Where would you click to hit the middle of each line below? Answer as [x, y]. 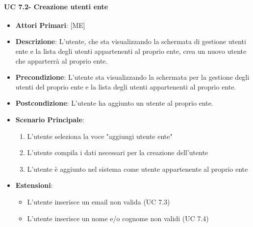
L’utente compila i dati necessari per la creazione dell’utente [118, 152]
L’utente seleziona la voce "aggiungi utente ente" [100, 136]
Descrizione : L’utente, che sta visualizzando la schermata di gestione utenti [131, 41]
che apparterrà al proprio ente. [62, 60]
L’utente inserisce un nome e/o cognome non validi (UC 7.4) [118, 218]
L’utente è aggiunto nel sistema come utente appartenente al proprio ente [138, 169]
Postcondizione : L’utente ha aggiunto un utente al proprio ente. [114, 103]
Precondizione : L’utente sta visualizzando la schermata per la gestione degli [132, 77]
